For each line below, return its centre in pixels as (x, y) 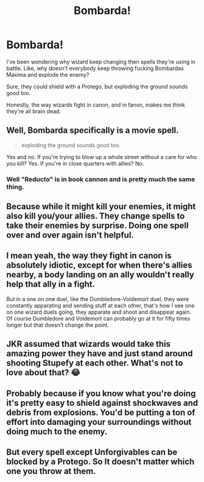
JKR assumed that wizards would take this (89, 344)
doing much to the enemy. (57, 431)
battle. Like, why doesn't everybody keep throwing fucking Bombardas (95, 68)
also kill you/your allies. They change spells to (96, 216)
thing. (15, 186)
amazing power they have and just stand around (100, 354)
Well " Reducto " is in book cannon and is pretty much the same (101, 179)
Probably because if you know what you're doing (101, 393)
